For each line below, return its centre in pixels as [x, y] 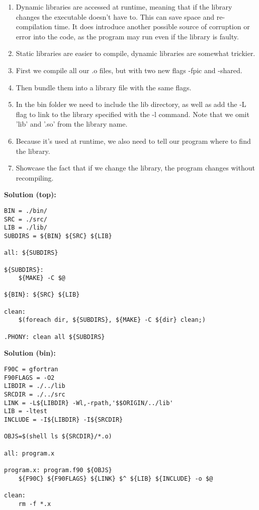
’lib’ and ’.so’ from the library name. [72, 124]
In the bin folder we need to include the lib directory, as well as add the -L [131, 104]
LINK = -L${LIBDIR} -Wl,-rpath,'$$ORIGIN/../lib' [89, 403]
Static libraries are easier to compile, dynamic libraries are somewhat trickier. [136, 53]
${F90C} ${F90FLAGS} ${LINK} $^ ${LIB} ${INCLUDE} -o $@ [116, 478]
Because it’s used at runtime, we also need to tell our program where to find [133, 140]
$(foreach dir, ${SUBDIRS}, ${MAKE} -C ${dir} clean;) [112, 320]
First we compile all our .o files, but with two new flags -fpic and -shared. [129, 70]
